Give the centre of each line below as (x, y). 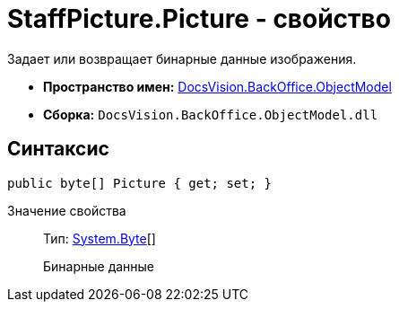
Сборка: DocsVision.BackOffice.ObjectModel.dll (211, 114)
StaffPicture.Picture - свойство (199, 19)
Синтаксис (58, 149)
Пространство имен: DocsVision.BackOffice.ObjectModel (217, 86)
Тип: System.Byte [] (100, 238)
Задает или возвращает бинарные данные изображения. (182, 58)
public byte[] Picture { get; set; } (140, 183)
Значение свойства (67, 210)
